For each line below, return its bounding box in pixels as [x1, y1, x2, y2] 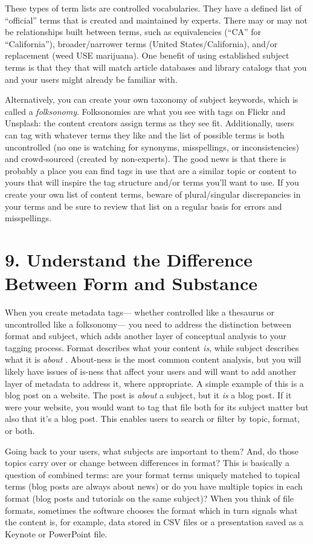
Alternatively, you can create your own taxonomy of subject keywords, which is [5, 93, 298, 106]
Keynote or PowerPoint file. [5, 527, 108, 540]
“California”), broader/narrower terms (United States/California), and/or [5, 37, 278, 50]
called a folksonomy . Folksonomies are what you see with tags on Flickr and [5, 105, 286, 117]
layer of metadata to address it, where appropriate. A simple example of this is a [5, 377, 304, 389]
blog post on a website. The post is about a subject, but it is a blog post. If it [5, 389, 292, 401]
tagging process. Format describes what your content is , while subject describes [5, 341, 299, 354]
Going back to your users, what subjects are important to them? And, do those [5, 444, 298, 457]
